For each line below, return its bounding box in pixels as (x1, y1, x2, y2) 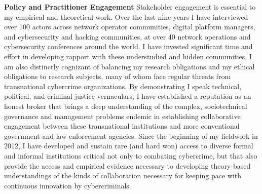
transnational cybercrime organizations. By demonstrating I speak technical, (4, 81, 242, 91)
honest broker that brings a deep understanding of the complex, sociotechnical (4, 100, 247, 111)
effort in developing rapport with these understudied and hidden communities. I (4, 51, 252, 61)
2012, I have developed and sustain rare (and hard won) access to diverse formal (4, 140, 253, 151)
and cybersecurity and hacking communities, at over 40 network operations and (4, 31, 251, 42)
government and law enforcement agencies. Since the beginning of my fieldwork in (4, 130, 258, 141)
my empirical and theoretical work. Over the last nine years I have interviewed (4, 11, 248, 22)
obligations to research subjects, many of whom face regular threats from (4, 71, 231, 82)
